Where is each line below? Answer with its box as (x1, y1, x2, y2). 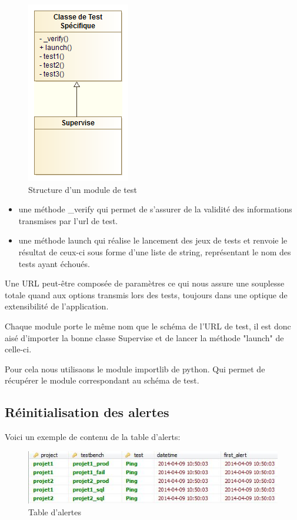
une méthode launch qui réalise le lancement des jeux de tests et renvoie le (18, 234, 288, 246)
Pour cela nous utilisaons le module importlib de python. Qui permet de (5, 362, 265, 375)
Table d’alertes (28, 505, 81, 518)
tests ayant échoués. (18, 257, 90, 269)
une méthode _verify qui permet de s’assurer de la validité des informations (18, 203, 292, 215)
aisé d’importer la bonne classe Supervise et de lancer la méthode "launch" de (5, 331, 284, 344)
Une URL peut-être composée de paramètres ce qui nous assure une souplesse (5, 277, 285, 289)
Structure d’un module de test (28, 183, 137, 195)
